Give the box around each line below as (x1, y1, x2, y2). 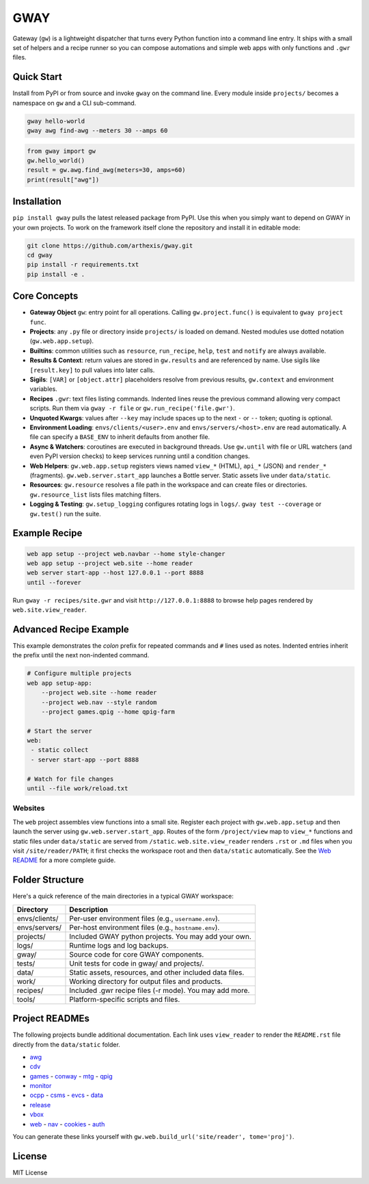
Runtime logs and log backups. (69, 940, 169, 950)
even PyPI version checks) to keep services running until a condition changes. (29, 452, 250, 460)
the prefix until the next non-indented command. (12, 651, 150, 659)
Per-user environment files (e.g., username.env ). (69, 914, 220, 923)
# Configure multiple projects (27, 670, 133, 677)
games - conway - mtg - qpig (29, 1072, 113, 1080)
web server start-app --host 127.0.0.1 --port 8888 (27, 569, 204, 577)
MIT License (12, 1168, 48, 1176)
